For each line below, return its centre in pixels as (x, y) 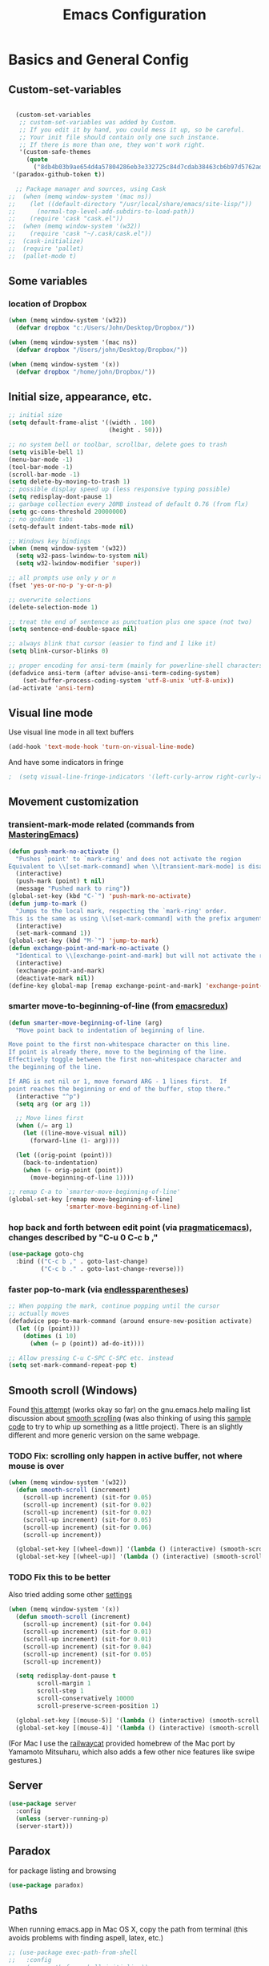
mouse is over (36, 1466)
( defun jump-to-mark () (48, 904)
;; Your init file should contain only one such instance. (119, 137)
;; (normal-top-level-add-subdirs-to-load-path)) (102, 211)
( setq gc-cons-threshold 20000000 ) (68, 512)
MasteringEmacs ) (44, 835)
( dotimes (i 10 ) (50, 1336)
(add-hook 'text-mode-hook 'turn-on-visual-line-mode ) (102, 747)
